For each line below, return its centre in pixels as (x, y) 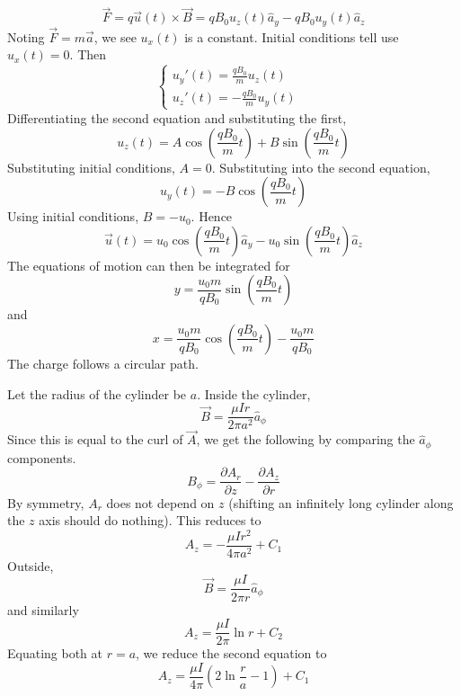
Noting (26, 36)
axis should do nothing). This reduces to (150, 520)
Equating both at (55, 653)
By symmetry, (46, 502)
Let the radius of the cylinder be (97, 393)
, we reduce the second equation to (231, 653)
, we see (115, 36)
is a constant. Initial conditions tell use (292, 36)
